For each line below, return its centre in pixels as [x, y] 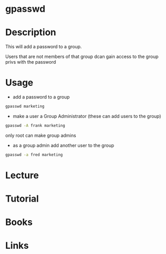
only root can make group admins [41, 135]
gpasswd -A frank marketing [35, 125]
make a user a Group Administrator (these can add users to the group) [87, 116]
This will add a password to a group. [44, 47]
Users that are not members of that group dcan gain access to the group [82, 56]
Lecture [22, 175]
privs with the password [31, 62]
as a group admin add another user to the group [63, 145]
